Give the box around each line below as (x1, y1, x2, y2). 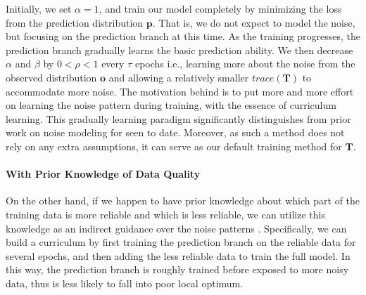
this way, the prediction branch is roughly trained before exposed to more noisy (6, 262, 349, 277)
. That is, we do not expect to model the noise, (152, 15, 355, 29)
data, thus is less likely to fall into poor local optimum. (6, 275, 244, 290)
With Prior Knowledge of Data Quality (6, 166, 201, 181)
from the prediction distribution (6, 15, 144, 29)
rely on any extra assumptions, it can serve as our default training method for (6, 138, 342, 153)
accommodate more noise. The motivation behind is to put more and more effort (6, 84, 354, 98)
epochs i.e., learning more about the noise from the (134, 56, 355, 71)
